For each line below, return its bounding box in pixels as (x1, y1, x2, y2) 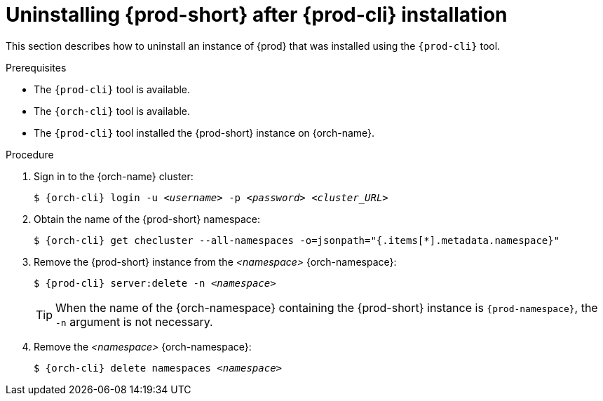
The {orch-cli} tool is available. (34, 104, 191, 117)
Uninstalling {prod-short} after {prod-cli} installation (6, 3, 508, 27)
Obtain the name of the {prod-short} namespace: (34, 212, 261, 225)
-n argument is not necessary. (55, 314, 213, 329)
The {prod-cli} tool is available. (34, 83, 191, 95)
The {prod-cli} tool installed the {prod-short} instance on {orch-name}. (34, 126, 375, 139)
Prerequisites (6, 61, 67, 74)
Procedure (6, 148, 54, 161)
